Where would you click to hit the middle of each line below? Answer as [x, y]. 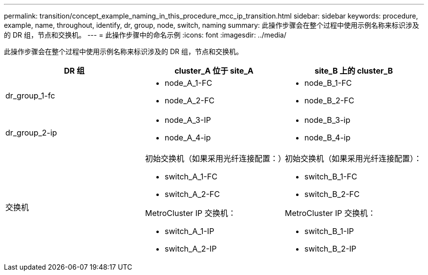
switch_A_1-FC [191, 177]
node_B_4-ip [327, 137]
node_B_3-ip [327, 120]
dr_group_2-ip [31, 133]
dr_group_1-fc [30, 96]
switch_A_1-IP [189, 231]
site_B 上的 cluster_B [353, 71]
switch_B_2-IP [330, 249]
